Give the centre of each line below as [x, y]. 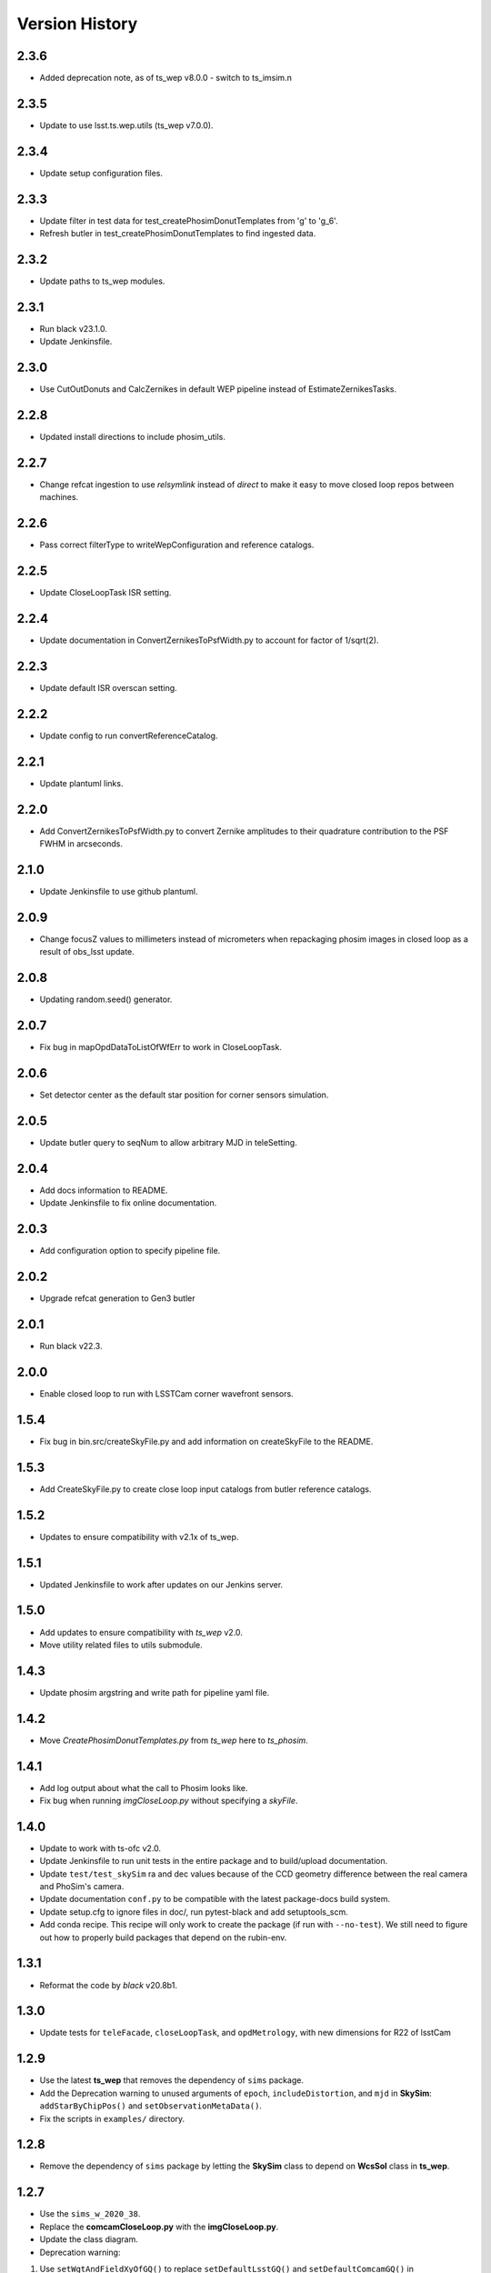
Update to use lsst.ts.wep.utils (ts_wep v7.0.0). [126, 125]
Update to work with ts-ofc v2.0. [100, 1848]
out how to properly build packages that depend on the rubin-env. [163, 1938]
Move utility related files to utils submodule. [121, 1645]
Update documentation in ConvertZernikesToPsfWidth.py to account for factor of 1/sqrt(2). [209, 640]
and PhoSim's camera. [82, 1887]
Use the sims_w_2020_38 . [90, 2214]
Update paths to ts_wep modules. [102, 281]
